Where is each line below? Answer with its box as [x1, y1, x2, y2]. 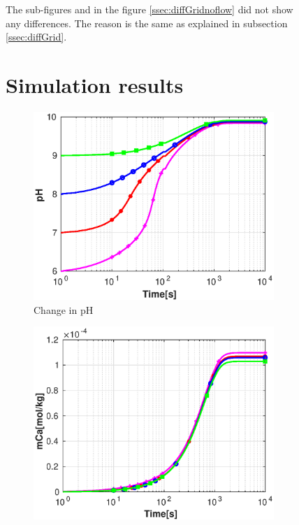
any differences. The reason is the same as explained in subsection [6, 15, 288, 30]
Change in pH [34, 302, 94, 317]
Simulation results [6, 70, 184, 99]
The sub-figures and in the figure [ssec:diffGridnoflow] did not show [6, 2, 293, 16]
